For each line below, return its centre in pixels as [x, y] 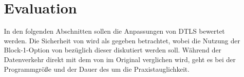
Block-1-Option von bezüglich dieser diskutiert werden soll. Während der [113, 50]
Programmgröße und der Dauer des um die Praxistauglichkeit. [97, 69]
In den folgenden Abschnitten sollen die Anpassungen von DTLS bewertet [114, 31]
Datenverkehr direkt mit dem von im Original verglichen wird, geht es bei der [120, 59]
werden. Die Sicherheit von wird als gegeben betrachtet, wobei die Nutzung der [122, 40]
